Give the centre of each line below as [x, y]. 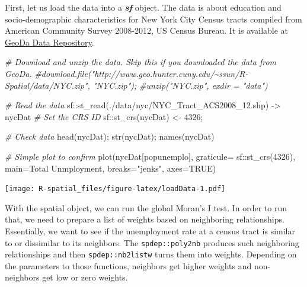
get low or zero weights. [85, 277]
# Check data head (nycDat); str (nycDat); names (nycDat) [110, 136]
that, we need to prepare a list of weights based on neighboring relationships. [145, 219]
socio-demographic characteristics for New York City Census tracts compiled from [153, 19]
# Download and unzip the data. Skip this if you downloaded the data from [141, 62]
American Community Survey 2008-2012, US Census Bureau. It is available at [147, 30]
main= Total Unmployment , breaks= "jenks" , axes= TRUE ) [111, 168]
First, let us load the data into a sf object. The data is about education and [143, 7]
